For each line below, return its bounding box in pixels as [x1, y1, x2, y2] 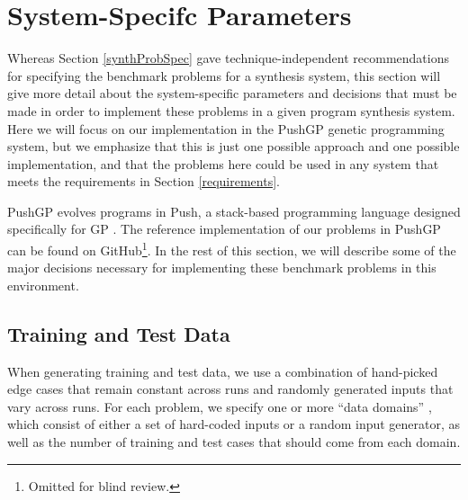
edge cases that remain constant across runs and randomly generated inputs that [7, 379, 454, 398]
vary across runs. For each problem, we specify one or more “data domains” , [7, 397, 432, 415]
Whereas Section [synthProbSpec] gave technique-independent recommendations [7, 49, 449, 67]
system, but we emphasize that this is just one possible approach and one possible [7, 137, 460, 156]
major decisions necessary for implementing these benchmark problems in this [7, 258, 436, 277]
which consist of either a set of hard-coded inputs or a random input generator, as [7, 415, 461, 433]
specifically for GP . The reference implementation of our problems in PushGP [7, 219, 441, 238]
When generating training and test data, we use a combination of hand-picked [7, 362, 438, 380]
